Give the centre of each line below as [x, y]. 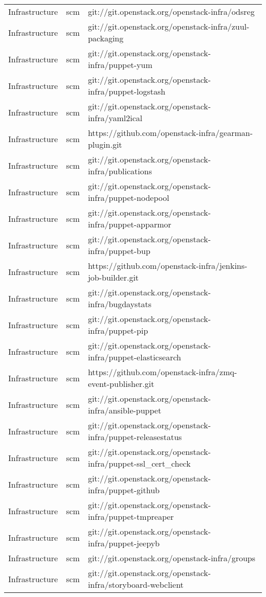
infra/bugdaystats [120, 304]
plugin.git [105, 144]
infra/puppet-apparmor [129, 224]
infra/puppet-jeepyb [124, 543]
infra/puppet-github [124, 490]
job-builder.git [113, 277]
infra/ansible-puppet [125, 410]
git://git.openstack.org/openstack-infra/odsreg [171, 12]
